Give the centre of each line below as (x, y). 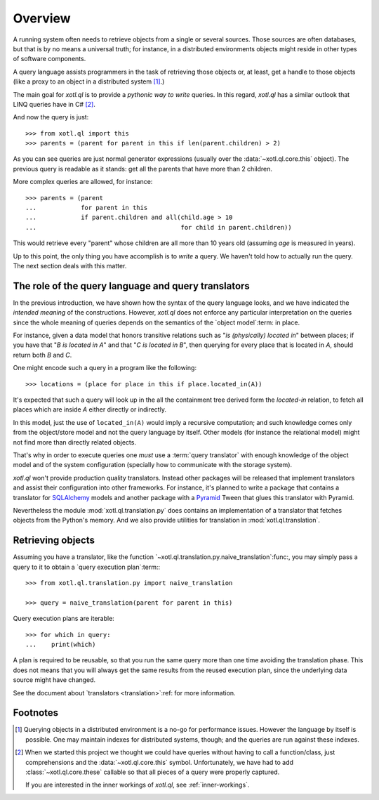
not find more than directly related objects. (75, 442)
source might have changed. (54, 680)
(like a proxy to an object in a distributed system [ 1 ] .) (89, 81)
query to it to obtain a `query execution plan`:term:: (87, 567)
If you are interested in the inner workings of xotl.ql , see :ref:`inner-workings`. (138, 785)
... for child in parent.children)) (159, 227)
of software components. (49, 59)
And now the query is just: (51, 117)
